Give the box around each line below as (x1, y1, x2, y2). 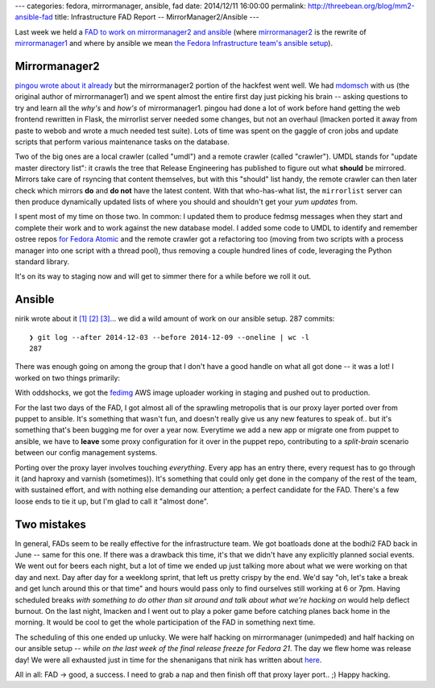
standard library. (14, 256, 70, 266)
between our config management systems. (14, 448, 158, 458)
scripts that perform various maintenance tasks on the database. (14, 137, 230, 147)
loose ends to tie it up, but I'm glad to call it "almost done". (14, 496, 209, 506)
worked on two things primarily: (14, 373, 121, 383)
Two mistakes (14, 517, 86, 531)
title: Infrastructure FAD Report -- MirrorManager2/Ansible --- (54, 12, 259, 22)
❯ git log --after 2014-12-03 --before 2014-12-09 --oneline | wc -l (29, 333, 310, 342)
